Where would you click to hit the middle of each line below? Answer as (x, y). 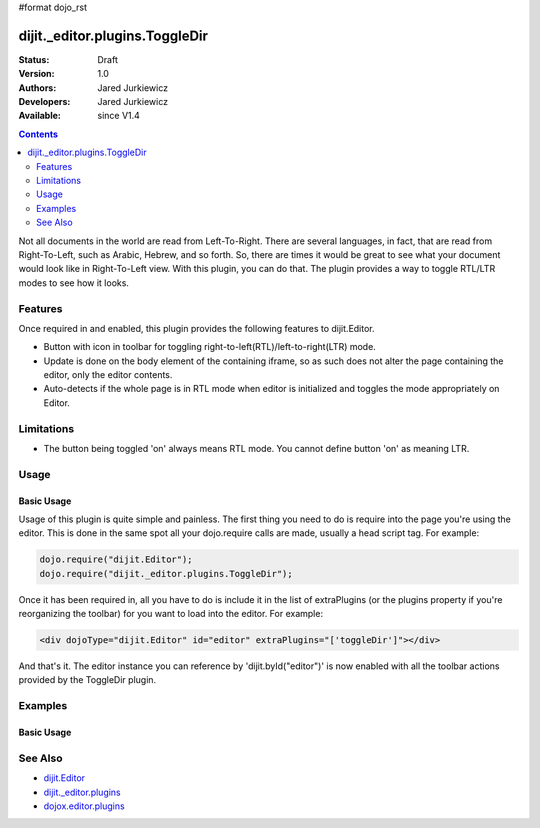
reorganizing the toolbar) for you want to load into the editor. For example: (171, 614)
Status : (34, 59)
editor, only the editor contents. (108, 375)
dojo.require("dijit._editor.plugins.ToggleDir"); (166, 573)
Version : (36, 74)
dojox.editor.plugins (84, 806)
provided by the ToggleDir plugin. (87, 680)
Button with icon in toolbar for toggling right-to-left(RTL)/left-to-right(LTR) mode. (210, 347)
